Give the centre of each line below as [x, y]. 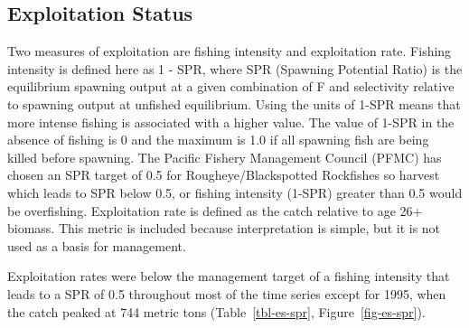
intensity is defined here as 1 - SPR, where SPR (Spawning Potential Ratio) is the [235, 68]
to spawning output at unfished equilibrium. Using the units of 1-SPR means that [234, 103]
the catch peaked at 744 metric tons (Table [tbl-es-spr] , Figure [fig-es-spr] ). [216, 311]
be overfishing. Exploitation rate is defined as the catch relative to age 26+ [215, 210]
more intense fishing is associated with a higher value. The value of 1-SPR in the [231, 122]
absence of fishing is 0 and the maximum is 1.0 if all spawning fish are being [218, 140]
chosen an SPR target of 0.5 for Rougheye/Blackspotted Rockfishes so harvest [224, 175]
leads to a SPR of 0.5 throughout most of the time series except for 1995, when [227, 293]
